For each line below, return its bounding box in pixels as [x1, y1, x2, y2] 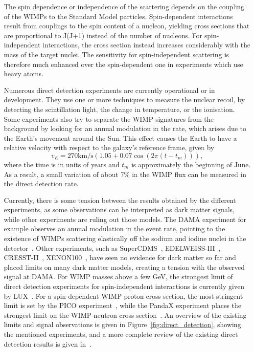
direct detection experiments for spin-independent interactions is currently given [4, 281, 244, 291]
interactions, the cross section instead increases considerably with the [43, 40, 251, 50]
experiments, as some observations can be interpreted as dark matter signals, [4, 204, 234, 215]
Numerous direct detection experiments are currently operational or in [4, 85, 215, 95]
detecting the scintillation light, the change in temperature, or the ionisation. [4, 104, 235, 114]
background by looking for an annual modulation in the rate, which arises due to [4, 123, 247, 133]
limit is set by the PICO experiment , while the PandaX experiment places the [4, 300, 241, 310]
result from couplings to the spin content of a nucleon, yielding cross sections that [4, 21, 250, 31]
